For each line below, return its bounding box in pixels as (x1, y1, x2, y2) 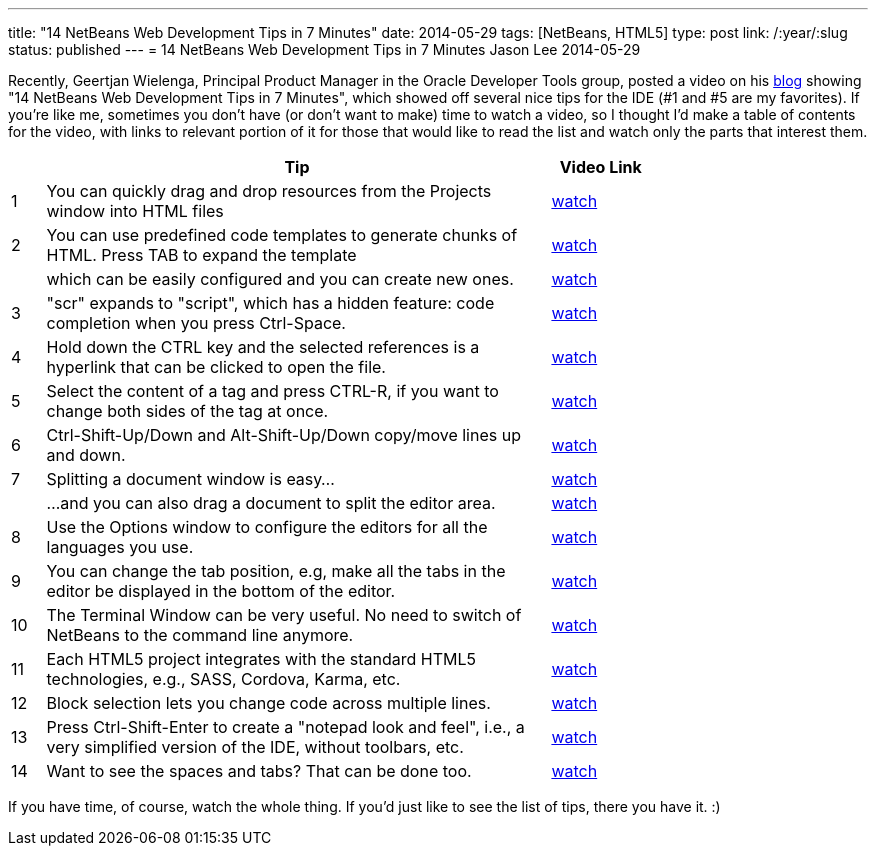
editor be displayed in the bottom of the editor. (46, 581, 396, 601)
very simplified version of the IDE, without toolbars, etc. (46, 737, 464, 757)
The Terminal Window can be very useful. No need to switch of (46, 605, 522, 625)
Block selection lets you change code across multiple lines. (46, 693, 491, 713)
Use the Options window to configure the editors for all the (46, 517, 488, 537)
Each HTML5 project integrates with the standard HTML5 (46, 649, 476, 669)
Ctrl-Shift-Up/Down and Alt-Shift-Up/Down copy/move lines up (46, 425, 521, 445)
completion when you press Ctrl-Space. (46, 313, 346, 333)
